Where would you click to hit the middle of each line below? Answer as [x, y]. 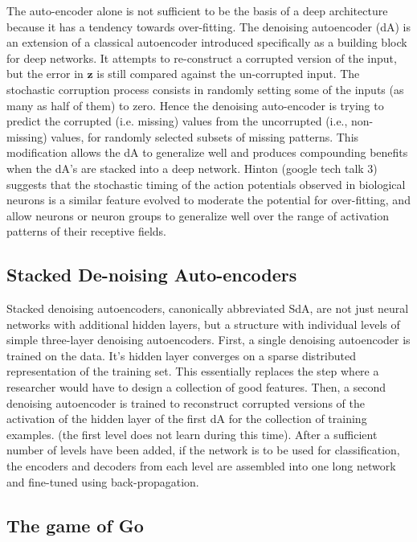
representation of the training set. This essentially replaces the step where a [193, 371]
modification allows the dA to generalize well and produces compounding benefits [207, 152]
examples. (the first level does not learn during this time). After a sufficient [192, 434]
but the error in [45, 74]
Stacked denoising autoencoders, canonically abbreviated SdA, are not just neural [208, 308]
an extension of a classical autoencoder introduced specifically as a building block [207, 42]
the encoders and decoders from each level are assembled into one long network [201, 466]
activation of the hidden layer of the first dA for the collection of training [187, 419]
